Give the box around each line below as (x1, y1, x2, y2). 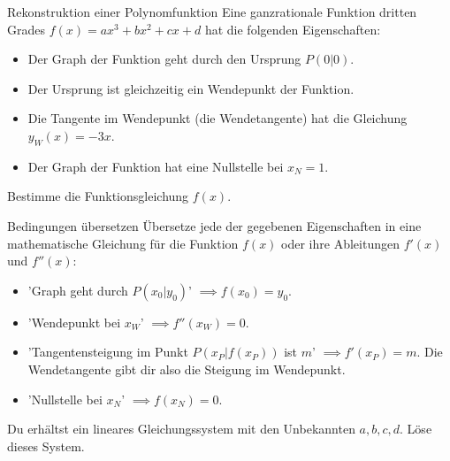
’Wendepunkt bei (27, 312, 121, 331)
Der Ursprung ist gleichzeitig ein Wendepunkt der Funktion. (27, 79, 355, 97)
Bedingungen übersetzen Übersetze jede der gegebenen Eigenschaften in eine (7, 216, 422, 234)
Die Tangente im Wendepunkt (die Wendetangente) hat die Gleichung (27, 109, 408, 127)
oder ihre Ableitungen (281, 234, 400, 252)
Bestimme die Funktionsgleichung (7, 187, 189, 205)
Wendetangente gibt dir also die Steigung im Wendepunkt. (27, 359, 346, 378)
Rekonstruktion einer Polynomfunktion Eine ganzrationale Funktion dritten (7, 3, 417, 20)
